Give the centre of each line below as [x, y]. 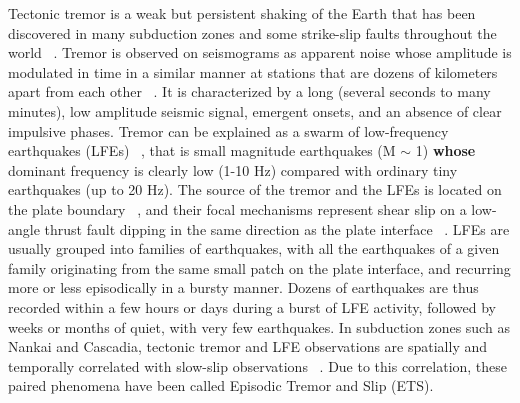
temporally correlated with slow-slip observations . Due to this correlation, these [258, 365]
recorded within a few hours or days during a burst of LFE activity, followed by [252, 306]
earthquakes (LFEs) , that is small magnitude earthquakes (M [202, 150]
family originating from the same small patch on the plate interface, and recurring [259, 267]
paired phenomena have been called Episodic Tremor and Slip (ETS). [221, 385]
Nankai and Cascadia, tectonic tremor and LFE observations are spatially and [248, 346]
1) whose [445, 150]
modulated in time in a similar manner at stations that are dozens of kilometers [253, 71]
